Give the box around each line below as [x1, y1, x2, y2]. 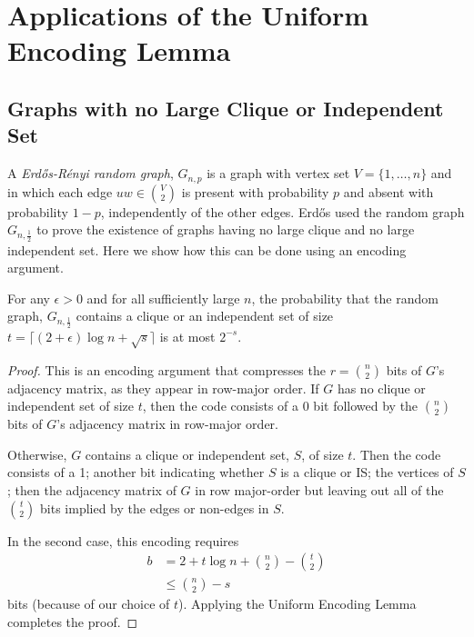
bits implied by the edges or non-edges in [40, 498, 269, 517]
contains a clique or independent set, [85, 444, 289, 463]
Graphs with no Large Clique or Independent [7, 94, 444, 122]
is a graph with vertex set [207, 164, 350, 183]
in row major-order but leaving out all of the [195, 480, 444, 499]
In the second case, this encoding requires [7, 531, 239, 550]
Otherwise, [7, 444, 67, 463]
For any [7, 288, 50, 307]
